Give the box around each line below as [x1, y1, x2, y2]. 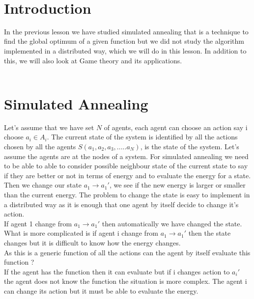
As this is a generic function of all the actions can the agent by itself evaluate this [4, 247, 251, 257]
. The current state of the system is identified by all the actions [47, 132, 238, 142]
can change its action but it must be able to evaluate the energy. [4, 285, 198, 296]
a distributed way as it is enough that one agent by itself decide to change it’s [4, 199, 239, 209]
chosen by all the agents [4, 141, 76, 151]
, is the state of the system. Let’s [140, 141, 239, 151]
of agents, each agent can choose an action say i [104, 122, 248, 132]
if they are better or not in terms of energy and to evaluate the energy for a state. [4, 170, 251, 180]
